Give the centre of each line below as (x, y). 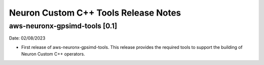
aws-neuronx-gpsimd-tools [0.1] (63, 26)
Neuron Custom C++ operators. (53, 54)
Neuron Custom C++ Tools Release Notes (95, 13)
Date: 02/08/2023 (27, 38)
